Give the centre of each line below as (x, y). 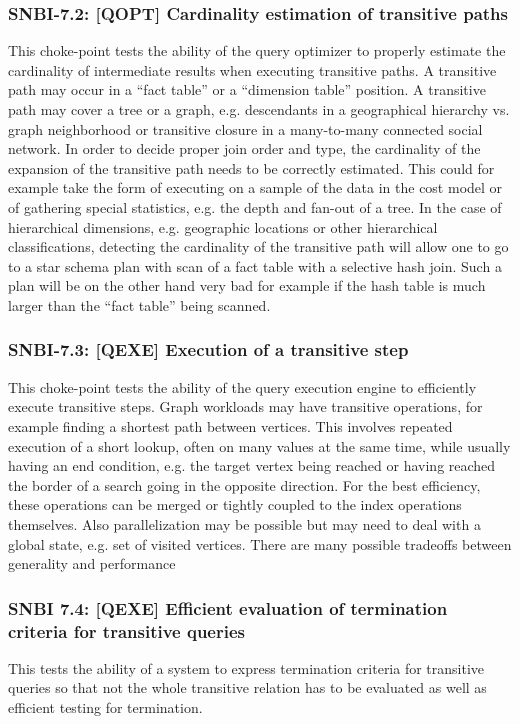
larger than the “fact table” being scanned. (139, 304)
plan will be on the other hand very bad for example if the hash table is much (247, 285)
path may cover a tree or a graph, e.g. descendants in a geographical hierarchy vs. (259, 109)
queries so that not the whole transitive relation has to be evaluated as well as (247, 687)
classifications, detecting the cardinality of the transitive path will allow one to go (258, 246)
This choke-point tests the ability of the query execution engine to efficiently (242, 386)
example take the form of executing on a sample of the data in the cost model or (255, 187)
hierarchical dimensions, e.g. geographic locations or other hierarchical (223, 226)
